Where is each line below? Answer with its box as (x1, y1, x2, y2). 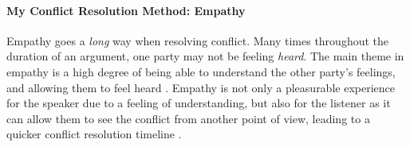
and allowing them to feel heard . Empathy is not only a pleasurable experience (6, 79, 395, 95)
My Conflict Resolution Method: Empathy (6, 2, 246, 18)
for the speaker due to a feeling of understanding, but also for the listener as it (6, 95, 391, 111)
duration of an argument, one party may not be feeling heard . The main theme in (6, 48, 404, 64)
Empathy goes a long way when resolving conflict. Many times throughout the (6, 32, 389, 48)
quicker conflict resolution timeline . (6, 126, 182, 142)
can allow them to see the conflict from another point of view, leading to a (6, 110, 370, 126)
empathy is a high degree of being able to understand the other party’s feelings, (6, 63, 396, 79)
